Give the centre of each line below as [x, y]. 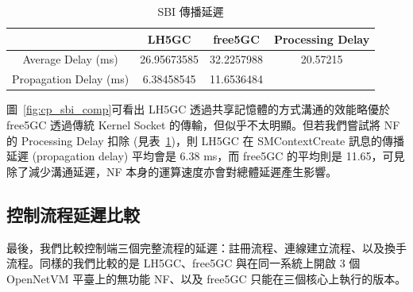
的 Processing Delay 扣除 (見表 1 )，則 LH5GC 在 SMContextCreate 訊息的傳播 [205, 140]
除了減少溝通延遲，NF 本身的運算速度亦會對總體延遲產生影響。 [172, 171]
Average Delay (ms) [70, 59]
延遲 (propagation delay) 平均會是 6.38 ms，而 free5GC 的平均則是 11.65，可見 [206, 156]
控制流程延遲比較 [73, 214]
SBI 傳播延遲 [191, 11]
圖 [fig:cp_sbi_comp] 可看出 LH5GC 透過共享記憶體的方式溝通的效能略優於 [198, 109]
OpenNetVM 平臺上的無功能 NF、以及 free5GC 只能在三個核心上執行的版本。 [206, 278]
